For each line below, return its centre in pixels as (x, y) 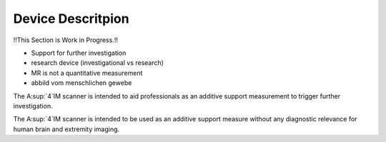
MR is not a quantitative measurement (87, 73)
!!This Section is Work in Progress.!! (65, 40)
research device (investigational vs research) (98, 63)
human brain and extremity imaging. (66, 129)
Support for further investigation (79, 53)
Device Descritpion (71, 19)
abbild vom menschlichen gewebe (81, 83)
